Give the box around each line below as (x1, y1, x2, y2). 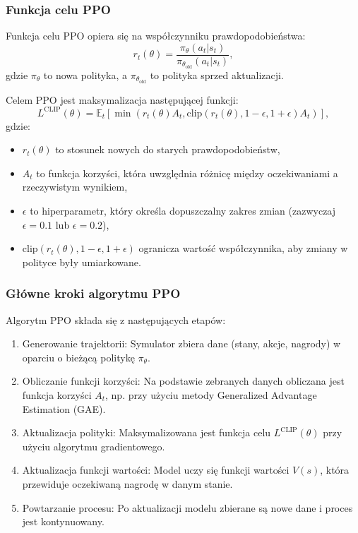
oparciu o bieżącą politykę (22, 349, 135, 364)
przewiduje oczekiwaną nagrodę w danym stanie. (22, 477, 233, 491)
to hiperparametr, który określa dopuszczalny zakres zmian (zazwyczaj (30, 203, 336, 218)
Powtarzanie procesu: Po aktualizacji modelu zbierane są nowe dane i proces (22, 500, 353, 515)
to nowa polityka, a (43, 67, 128, 82)
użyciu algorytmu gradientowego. (22, 438, 165, 453)
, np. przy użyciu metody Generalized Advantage (105, 388, 317, 402)
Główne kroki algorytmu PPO (6, 285, 181, 302)
